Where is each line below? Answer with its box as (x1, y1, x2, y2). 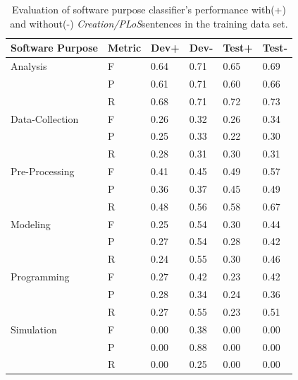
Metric (107, 40, 142, 55)
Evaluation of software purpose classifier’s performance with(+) (12, 2, 286, 16)
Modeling (11, 216, 51, 231)
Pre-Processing (11, 164, 75, 179)
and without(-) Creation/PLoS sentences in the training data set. (10, 16, 288, 30)
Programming (11, 269, 70, 284)
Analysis (11, 59, 47, 73)
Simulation (11, 321, 57, 336)
